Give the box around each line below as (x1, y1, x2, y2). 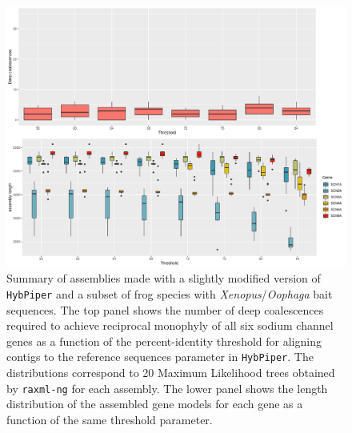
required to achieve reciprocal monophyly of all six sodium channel (6, 317, 334, 334)
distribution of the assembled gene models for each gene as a (6, 395, 303, 412)
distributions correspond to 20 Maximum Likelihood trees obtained (6, 364, 335, 381)
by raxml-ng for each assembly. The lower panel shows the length (6, 379, 328, 396)
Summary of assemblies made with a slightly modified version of (6, 270, 321, 287)
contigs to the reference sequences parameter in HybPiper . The (6, 348, 314, 365)
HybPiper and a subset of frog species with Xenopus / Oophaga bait (6, 286, 333, 303)
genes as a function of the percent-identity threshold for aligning (6, 332, 322, 349)
